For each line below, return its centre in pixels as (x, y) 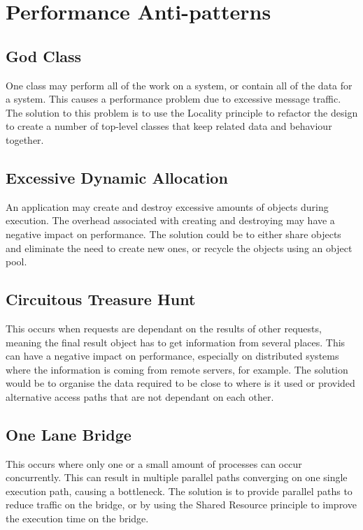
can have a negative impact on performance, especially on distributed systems (172, 356)
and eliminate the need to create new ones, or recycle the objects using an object (179, 248)
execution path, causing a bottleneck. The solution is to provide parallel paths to (179, 491)
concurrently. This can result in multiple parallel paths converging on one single (177, 477)
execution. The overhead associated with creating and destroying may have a (170, 220)
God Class (44, 56)
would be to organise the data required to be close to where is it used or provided (180, 383)
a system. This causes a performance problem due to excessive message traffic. (173, 99)
